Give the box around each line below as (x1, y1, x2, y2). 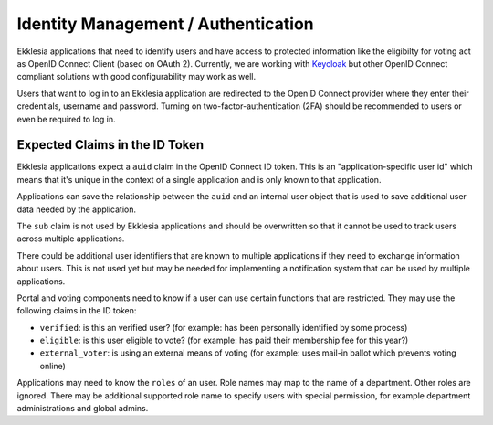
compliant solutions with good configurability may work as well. (16, 71, 257, 82)
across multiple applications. (16, 233, 125, 244)
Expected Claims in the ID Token (16, 137, 205, 153)
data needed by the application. (16, 204, 137, 215)
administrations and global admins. (16, 403, 149, 414)
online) (39, 360, 66, 371)
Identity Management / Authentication (16, 14, 314, 34)
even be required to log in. (16, 113, 116, 124)
